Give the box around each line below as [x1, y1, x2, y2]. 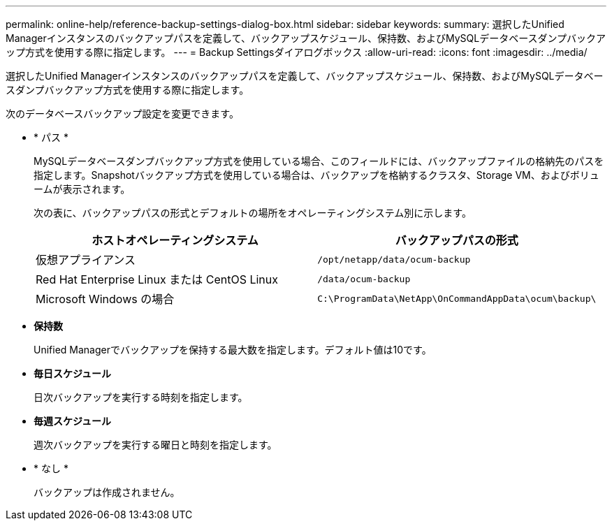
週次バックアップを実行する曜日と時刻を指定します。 [34, 439, 277, 451]
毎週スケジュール [34, 415, 112, 427]
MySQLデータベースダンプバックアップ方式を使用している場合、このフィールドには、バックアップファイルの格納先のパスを [34, 155, 604, 167]
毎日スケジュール [34, 367, 112, 379]
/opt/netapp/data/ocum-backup [317, 254, 471, 265]
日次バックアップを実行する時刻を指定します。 [34, 391, 248, 403]
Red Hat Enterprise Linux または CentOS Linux [36, 272, 279, 286]
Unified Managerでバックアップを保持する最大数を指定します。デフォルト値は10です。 [34, 344, 432, 356]
